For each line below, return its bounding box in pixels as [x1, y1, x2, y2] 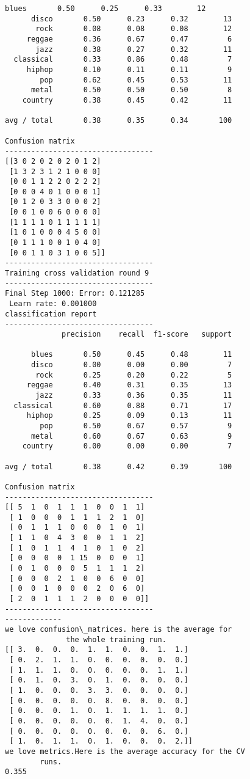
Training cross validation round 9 [5, 269, 149, 278]
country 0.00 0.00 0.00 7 [22, 442, 232, 451]
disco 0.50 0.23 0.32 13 [30, 14, 232, 23]
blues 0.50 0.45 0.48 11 [30, 350, 232, 359]
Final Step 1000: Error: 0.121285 [5, 289, 145, 298]
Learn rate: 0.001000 [9, 299, 97, 309]
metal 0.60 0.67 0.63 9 [30, 431, 232, 441]
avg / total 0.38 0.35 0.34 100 [5, 116, 232, 125]
